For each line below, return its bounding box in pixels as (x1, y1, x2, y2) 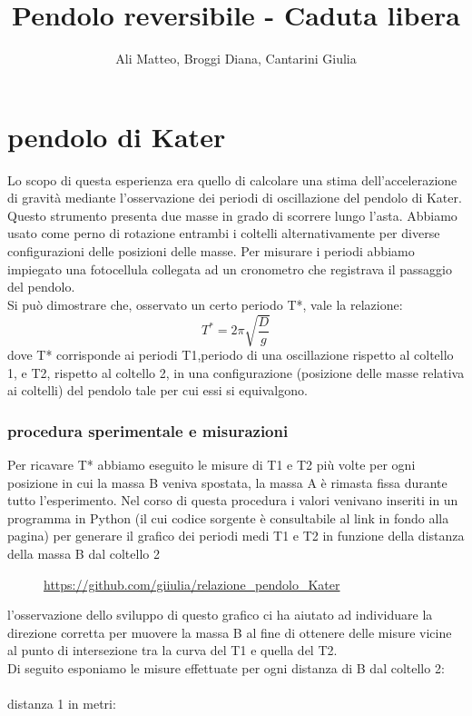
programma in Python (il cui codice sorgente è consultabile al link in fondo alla (7, 508, 449, 527)
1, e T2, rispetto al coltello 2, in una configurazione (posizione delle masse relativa (7, 363, 465, 382)
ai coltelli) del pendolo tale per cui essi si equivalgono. (7, 381, 308, 400)
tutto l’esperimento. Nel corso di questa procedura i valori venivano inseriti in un (7, 491, 458, 510)
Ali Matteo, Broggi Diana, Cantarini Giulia (115, 49, 357, 68)
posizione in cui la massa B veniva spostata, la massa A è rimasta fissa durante (7, 472, 447, 492)
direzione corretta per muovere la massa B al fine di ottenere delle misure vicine (7, 622, 452, 641)
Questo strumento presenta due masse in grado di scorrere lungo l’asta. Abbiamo (7, 205, 457, 224)
